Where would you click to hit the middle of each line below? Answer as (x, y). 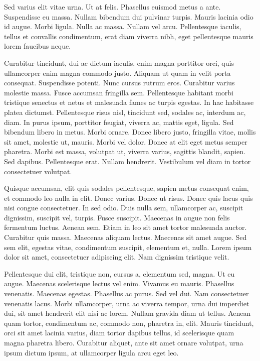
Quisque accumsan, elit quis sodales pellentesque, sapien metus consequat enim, (126, 188)
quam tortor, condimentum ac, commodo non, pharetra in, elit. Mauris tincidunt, (129, 323)
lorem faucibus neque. (38, 46)
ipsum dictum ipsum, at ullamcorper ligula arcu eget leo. (91, 352)
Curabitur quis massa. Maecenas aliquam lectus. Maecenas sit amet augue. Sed (125, 237)
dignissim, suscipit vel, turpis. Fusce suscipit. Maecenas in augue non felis (117, 217)
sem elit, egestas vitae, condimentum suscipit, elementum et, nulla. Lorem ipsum (128, 247)
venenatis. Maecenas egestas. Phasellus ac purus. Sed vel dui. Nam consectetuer (126, 293)
